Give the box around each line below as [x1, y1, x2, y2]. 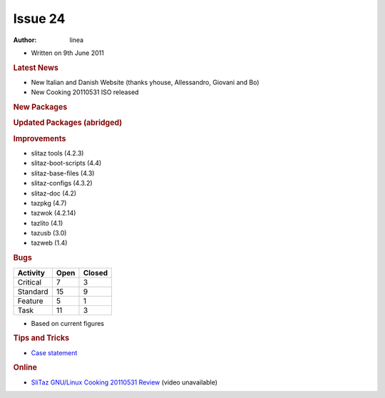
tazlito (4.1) [31, 218, 63, 228]
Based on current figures [31, 319, 105, 327]
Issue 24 [13, 11, 66, 26]
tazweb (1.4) [31, 239, 68, 248]
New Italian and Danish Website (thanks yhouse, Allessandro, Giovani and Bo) [31, 78, 260, 86]
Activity [17, 267, 46, 277]
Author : [13, 36, 37, 44]
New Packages [13, 102, 68, 112]
